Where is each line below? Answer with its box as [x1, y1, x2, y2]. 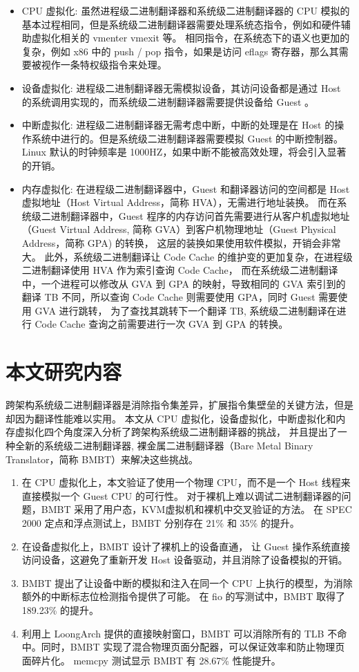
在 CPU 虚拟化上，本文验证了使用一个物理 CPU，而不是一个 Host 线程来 [21, 475, 351, 489]
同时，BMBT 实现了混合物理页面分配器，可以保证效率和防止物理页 [41, 640, 345, 654]
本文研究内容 [6, 357, 122, 386]
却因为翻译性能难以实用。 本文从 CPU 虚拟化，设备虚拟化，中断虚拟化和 [6, 411, 336, 425]
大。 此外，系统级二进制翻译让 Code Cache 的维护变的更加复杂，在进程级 [21, 249, 353, 263]
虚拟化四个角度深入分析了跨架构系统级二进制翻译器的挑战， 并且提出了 [14, 424, 338, 439]
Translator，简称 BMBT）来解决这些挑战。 [6, 451, 198, 466]
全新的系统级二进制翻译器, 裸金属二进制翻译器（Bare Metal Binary [14, 438, 313, 452]
